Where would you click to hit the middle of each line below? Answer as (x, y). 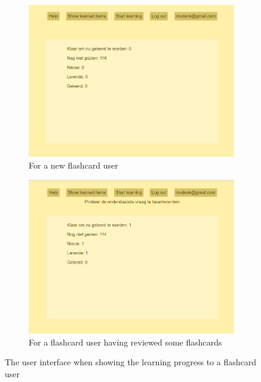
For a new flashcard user (73, 165)
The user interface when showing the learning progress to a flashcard (130, 362)
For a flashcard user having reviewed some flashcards (125, 342)
